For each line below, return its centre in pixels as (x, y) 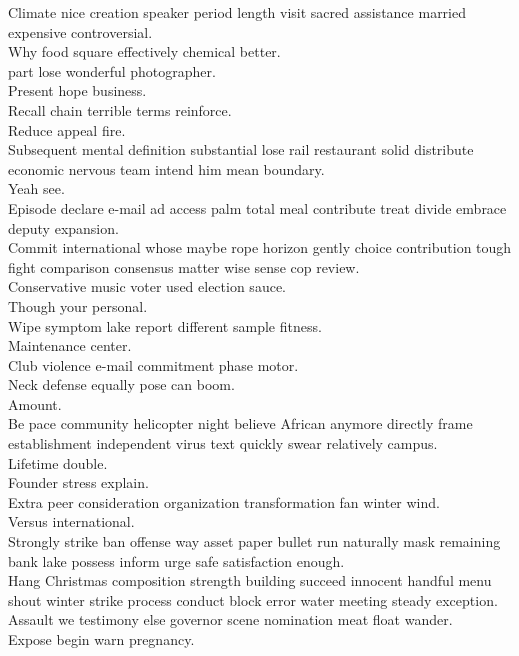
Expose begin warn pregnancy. (101, 639)
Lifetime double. (58, 462)
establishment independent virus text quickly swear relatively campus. (223, 443)
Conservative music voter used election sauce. (147, 286)
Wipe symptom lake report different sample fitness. (165, 325)
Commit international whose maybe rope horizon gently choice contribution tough (260, 247)
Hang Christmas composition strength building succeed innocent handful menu (250, 580)
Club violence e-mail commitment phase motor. (153, 364)
